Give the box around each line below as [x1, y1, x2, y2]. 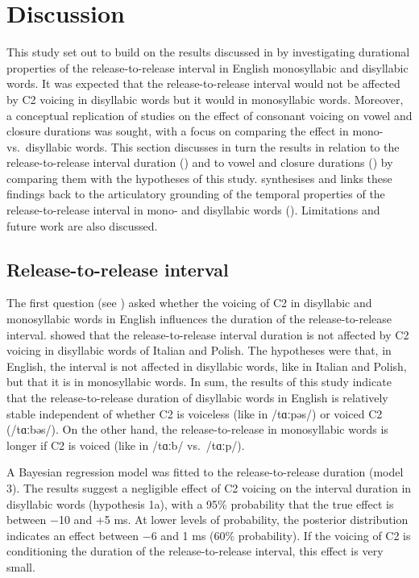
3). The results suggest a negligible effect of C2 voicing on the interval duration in [6, 479, 412, 496]
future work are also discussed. [6, 217, 158, 234]
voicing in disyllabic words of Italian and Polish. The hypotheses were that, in [6, 342, 392, 359]
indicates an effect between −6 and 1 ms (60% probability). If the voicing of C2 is [6, 526, 411, 543]
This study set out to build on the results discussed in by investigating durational [6, 44, 410, 60]
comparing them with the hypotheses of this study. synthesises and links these [6, 169, 392, 186]
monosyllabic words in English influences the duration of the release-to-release [6, 310, 392, 327]
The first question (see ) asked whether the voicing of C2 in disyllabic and [6, 294, 372, 311]
